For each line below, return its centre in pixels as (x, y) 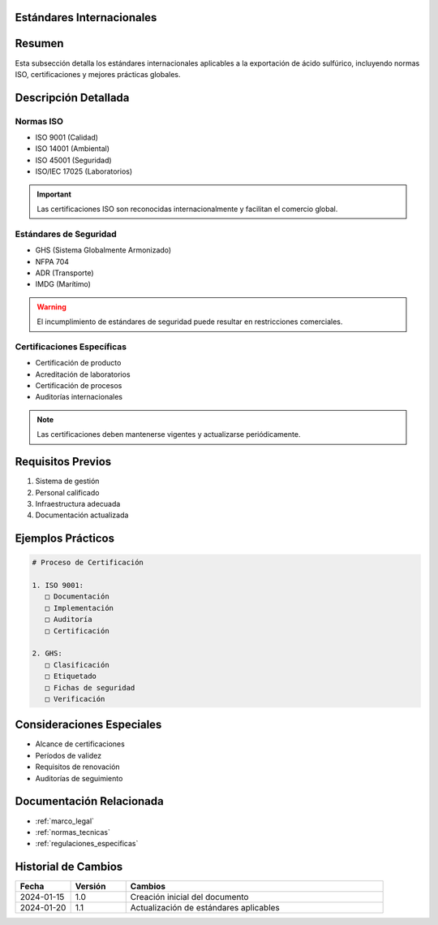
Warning (52, 307)
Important (54, 194)
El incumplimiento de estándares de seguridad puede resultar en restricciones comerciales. (190, 322)
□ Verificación (75, 699)
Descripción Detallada (72, 97)
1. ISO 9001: (58, 586)
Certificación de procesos (79, 386)
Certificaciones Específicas (71, 347)
